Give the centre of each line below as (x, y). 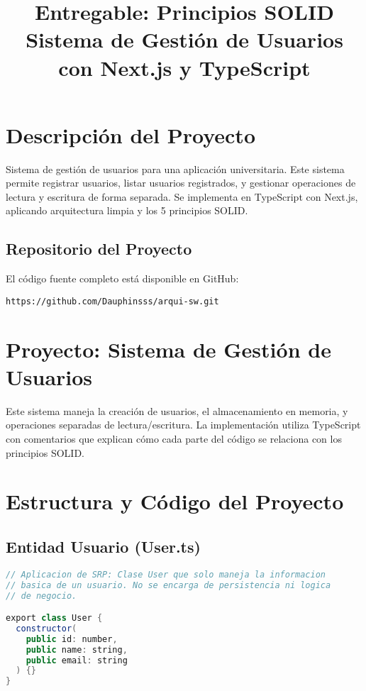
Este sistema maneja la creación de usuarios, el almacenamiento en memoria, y (177, 410)
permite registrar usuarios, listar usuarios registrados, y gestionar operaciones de (181, 183)
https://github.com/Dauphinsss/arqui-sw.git (112, 301)
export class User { (54, 618)
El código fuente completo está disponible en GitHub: (122, 278)
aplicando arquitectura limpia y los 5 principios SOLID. (127, 210)
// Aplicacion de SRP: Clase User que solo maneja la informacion (166, 574)
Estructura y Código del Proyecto (175, 501)
